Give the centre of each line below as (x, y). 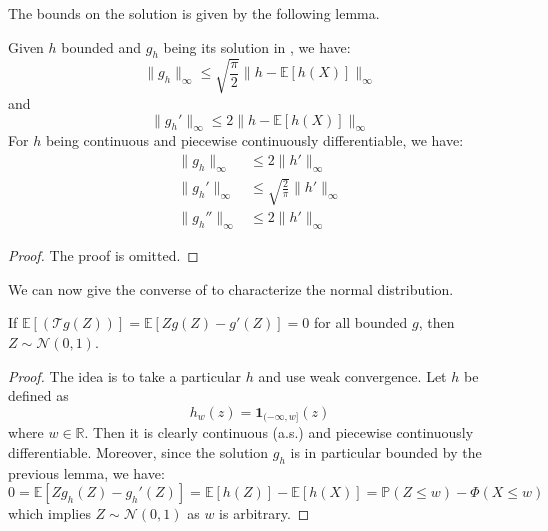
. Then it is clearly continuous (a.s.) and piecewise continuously (279, 432)
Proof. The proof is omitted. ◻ (103, 255)
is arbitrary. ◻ (264, 513)
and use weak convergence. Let (352, 375)
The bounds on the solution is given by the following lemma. (194, 13)
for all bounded (360, 322)
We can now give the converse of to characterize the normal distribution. (231, 288)
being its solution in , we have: (257, 46)
